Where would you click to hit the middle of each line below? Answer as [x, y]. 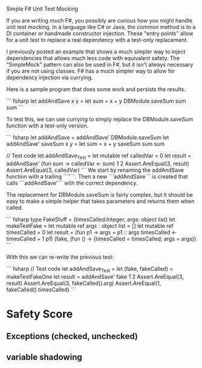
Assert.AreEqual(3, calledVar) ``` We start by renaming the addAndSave [95, 170]
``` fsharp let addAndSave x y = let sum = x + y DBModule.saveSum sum [96, 101]
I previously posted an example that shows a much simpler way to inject [96, 52]
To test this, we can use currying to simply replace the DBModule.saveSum [100, 119]
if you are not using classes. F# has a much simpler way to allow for [91, 71]
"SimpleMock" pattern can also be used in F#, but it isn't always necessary [100, 64]
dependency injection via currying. [50, 77]
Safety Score [40, 314]
